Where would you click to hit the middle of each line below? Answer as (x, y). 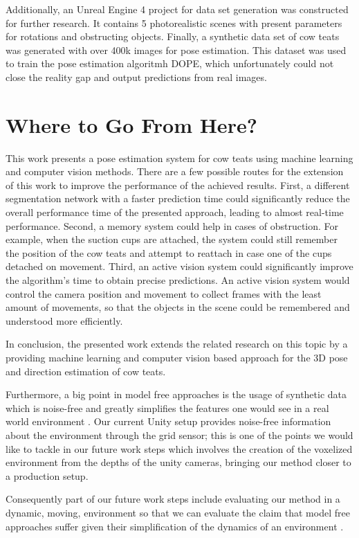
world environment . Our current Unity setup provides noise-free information (168, 421)
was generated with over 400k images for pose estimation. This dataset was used (176, 50)
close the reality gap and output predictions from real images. (136, 77)
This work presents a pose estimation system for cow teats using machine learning (179, 158)
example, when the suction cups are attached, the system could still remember (172, 239)
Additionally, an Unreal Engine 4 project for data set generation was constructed (177, 9)
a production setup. (47, 475)
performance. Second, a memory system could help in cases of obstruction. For (172, 225)
